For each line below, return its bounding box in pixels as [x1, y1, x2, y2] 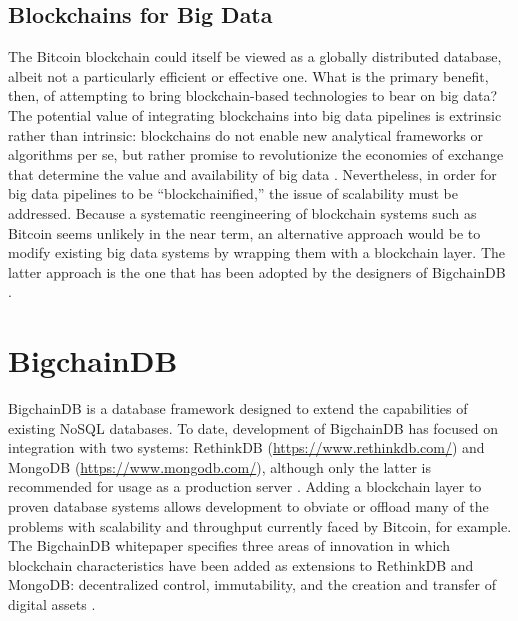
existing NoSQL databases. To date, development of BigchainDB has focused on [8, 417, 498, 438]
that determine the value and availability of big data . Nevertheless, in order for [8, 163, 497, 184]
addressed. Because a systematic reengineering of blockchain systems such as [8, 202, 477, 223]
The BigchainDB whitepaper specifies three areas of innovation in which [8, 535, 450, 556]
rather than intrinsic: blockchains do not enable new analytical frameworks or [8, 124, 483, 145]
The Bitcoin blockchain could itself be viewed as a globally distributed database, [8, 46, 502, 67]
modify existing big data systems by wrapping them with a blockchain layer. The [8, 242, 505, 263]
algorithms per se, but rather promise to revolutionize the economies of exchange [8, 144, 504, 165]
